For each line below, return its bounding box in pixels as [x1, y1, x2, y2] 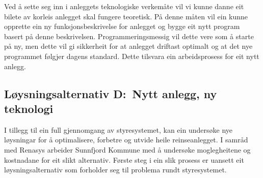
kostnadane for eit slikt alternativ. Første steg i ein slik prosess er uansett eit [4, 154, 244, 165]
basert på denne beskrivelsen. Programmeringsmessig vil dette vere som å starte [4, 31, 254, 41]
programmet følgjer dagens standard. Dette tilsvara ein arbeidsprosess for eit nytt [4, 50, 259, 61]
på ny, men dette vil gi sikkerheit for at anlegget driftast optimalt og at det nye [4, 41, 253, 51]
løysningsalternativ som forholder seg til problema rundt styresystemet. [4, 164, 227, 175]
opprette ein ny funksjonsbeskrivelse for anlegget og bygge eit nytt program [4, 21, 240, 32]
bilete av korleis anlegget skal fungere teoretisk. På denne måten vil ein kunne [4, 11, 248, 21]
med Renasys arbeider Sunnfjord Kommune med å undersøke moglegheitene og [4, 144, 251, 155]
